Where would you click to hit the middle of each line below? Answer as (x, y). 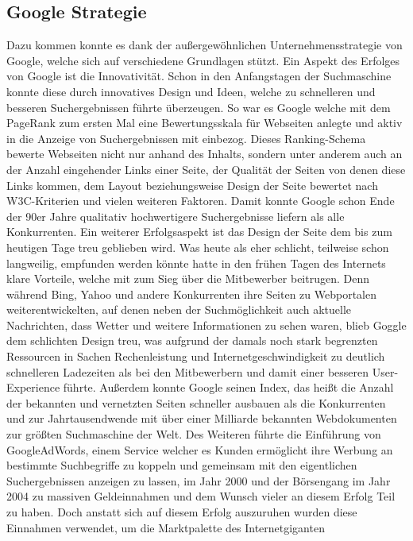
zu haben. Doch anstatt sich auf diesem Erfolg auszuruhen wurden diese (182, 512)
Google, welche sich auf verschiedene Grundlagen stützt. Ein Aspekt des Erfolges (203, 60)
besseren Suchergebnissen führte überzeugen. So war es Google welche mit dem (199, 107)
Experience (33, 387)
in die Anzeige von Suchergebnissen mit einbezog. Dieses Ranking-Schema (186, 138)
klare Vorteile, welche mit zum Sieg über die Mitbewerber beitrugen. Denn (188, 278)
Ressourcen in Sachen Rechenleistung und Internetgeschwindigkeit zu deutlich (196, 356)
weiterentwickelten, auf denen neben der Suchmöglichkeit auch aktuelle (179, 309)
